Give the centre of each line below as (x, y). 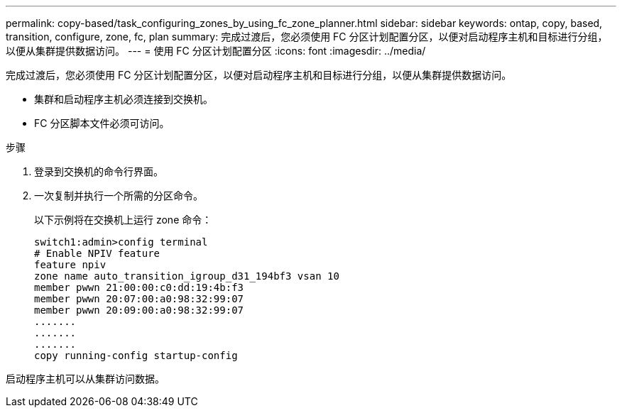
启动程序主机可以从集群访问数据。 (85, 379)
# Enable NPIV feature (97, 253)
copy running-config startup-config (136, 356)
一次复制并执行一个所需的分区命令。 (119, 196)
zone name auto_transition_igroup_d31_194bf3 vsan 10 (187, 276)
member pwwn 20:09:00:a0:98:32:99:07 (139, 310)
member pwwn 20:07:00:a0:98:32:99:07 (139, 299)
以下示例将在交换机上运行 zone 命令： (123, 220)
